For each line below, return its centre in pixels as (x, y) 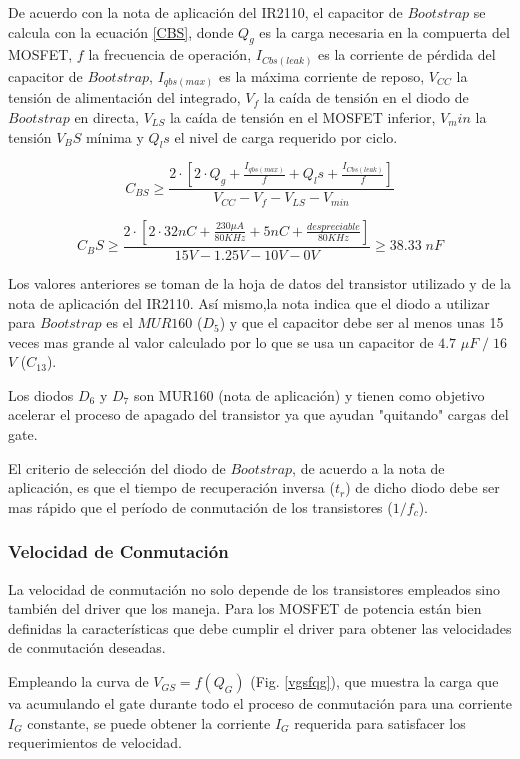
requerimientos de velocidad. (95, 742)
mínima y (114, 136)
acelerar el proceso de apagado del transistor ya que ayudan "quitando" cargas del (258, 414)
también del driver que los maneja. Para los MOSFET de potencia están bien (245, 608)
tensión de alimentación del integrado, (124, 97)
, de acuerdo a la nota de (368, 467)
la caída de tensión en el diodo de (366, 97)
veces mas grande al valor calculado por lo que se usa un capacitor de (221, 341)
